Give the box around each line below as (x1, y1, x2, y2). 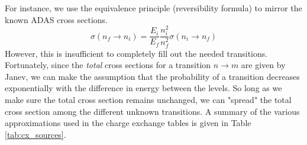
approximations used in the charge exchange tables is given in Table (5, 117, 251, 129)
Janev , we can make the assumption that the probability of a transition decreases (5, 70, 300, 82)
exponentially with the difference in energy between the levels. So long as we (5, 82, 282, 94)
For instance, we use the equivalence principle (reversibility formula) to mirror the (5, 2, 302, 14)
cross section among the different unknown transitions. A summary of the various (5, 105, 300, 117)
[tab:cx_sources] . (5, 128, 66, 140)
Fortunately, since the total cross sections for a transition (5, 59, 211, 71)
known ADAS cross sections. (5, 13, 108, 25)
